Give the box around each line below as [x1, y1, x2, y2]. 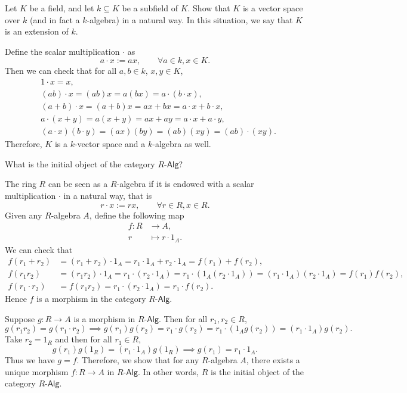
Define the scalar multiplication [5, 45, 120, 57]
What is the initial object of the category [5, 157, 155, 170]
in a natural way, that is [63, 189, 152, 201]
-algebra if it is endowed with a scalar [116, 177, 254, 190]
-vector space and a [74, 138, 146, 150]
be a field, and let [29, 2, 94, 14]
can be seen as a [48, 177, 108, 190]
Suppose [5, 312, 35, 325]
